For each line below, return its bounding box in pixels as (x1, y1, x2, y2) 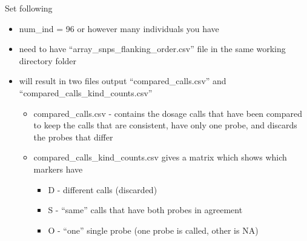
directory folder (19, 54, 77, 67)
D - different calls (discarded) (48, 183, 157, 196)
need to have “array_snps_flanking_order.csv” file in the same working (19, 42, 286, 55)
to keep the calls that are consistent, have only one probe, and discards (33, 119, 297, 131)
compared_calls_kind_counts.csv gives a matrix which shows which (33, 151, 287, 163)
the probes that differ (33, 130, 113, 143)
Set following (5, 2, 53, 14)
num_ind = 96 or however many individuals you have (19, 22, 219, 35)
